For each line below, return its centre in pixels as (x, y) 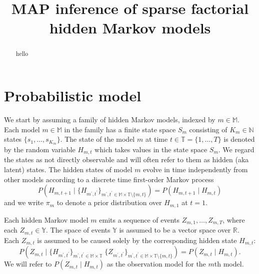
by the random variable (40, 149)
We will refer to (28, 264)
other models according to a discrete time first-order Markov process (109, 179)
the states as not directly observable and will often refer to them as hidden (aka (126, 159)
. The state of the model (97, 139)
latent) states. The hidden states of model (68, 169)
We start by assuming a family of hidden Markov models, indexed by (110, 119)
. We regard (236, 149)
